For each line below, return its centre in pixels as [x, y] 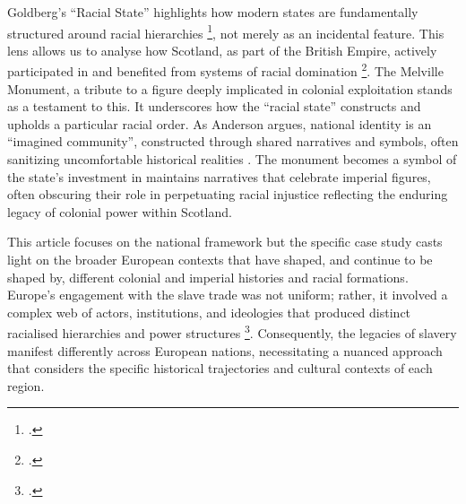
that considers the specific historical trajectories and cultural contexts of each [220, 368]
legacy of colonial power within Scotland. [120, 211]
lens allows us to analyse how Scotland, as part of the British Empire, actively [222, 50]
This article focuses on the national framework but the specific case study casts [225, 242]
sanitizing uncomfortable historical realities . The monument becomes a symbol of [232, 159]
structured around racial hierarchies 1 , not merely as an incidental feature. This [226, 31]
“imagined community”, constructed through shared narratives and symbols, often [233, 141]
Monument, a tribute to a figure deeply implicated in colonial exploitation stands [230, 88]
